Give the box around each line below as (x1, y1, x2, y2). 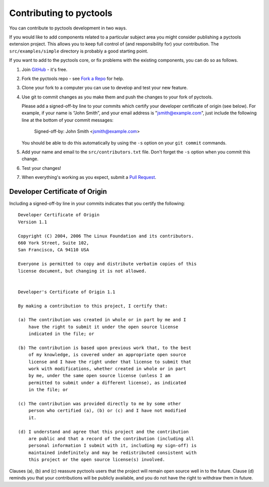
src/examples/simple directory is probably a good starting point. (9, 48, 148, 54)
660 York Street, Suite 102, (18, 240, 89, 246)
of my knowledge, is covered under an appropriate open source (28, 352, 186, 358)
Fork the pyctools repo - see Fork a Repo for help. (21, 75, 124, 81)
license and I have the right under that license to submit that (28, 359, 192, 365)
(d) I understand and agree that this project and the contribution (18, 429, 189, 435)
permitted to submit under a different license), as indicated (28, 380, 186, 386)
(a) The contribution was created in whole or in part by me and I (18, 317, 186, 323)
